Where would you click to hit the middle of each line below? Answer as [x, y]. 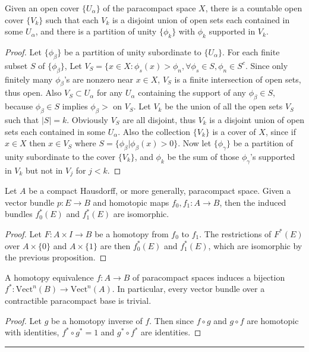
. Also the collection [154, 131]
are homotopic [273, 320]
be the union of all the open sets [224, 106]
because [19, 106]
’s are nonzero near [98, 79]
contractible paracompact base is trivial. [78, 300]
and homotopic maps [131, 202]
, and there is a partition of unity [96, 31]
